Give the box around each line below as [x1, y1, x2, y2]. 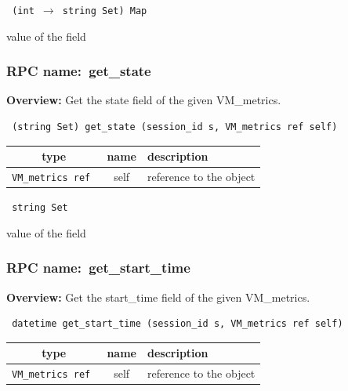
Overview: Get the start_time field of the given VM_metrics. [6, 288, 310, 305]
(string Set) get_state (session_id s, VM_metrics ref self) [12, 121, 338, 133]
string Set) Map [62, 5, 147, 16]
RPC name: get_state [6, 61, 151, 81]
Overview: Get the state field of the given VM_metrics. [6, 92, 281, 108]
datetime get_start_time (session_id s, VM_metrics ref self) [12, 318, 343, 330]
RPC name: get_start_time [6, 258, 190, 277]
